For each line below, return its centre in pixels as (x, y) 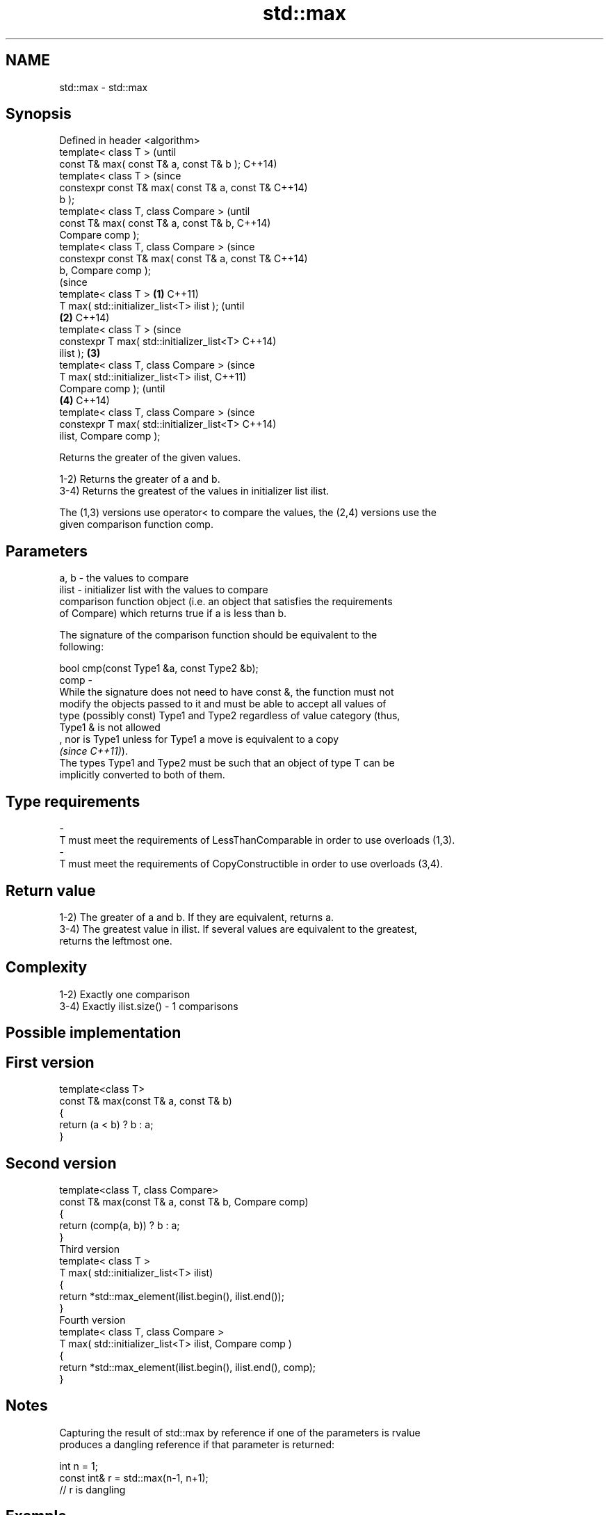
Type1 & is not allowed (110, 728)
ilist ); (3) (80, 353)
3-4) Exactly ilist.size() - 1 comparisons (149, 1006)
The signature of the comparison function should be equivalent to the (218, 635)
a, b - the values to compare (124, 578)
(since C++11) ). (94, 751)
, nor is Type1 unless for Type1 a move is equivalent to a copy (199, 739)
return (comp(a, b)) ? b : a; (120, 1225)
